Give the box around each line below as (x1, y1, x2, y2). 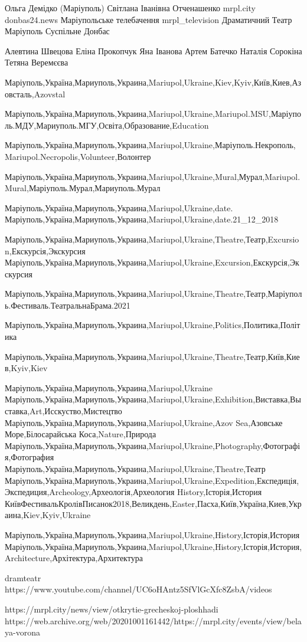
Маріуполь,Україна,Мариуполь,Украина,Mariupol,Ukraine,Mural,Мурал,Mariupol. (5, 170, 301, 182)
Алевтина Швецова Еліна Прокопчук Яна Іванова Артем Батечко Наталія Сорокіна (5, 44, 302, 57)
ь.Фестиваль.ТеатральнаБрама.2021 (5, 299, 130, 311)
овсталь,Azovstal (5, 87, 66, 100)
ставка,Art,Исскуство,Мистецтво (5, 405, 122, 417)
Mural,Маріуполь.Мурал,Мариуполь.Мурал (5, 182, 161, 194)
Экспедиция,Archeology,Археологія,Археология (5, 486, 175, 498)
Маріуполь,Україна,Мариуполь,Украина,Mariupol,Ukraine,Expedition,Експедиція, (5, 474, 299, 486)
